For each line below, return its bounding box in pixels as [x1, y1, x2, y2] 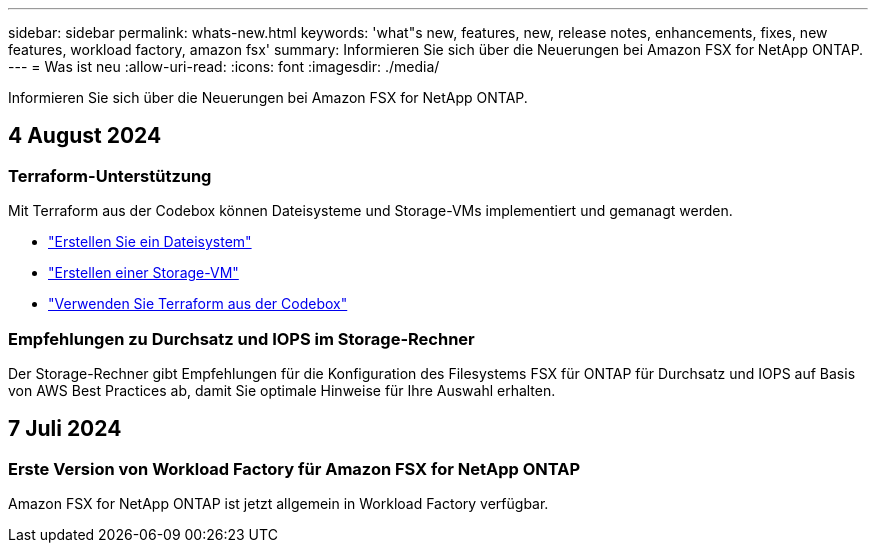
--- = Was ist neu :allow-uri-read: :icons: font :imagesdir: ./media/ [8, 58, 440, 75]
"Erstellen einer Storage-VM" [48, 264, 239, 282]
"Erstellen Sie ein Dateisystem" [48, 233, 252, 251]
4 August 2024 [8, 123, 162, 149]
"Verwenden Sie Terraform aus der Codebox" [48, 295, 348, 313]
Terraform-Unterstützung [8, 165, 212, 186]
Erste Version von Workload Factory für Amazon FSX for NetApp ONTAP [8, 458, 581, 479]
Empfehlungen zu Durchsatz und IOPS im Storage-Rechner [8, 328, 475, 349]
